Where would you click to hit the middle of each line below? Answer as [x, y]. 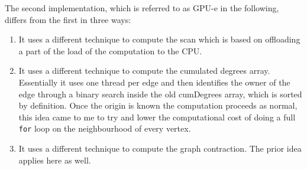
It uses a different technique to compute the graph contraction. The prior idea [160, 148]
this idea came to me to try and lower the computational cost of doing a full [157, 117]
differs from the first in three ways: [68, 19]
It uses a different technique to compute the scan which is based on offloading [159, 39]
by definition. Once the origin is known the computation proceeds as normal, [158, 105]
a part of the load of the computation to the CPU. [110, 50]
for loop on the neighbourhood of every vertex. [105, 128]
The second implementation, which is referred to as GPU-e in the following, [142, 8]
